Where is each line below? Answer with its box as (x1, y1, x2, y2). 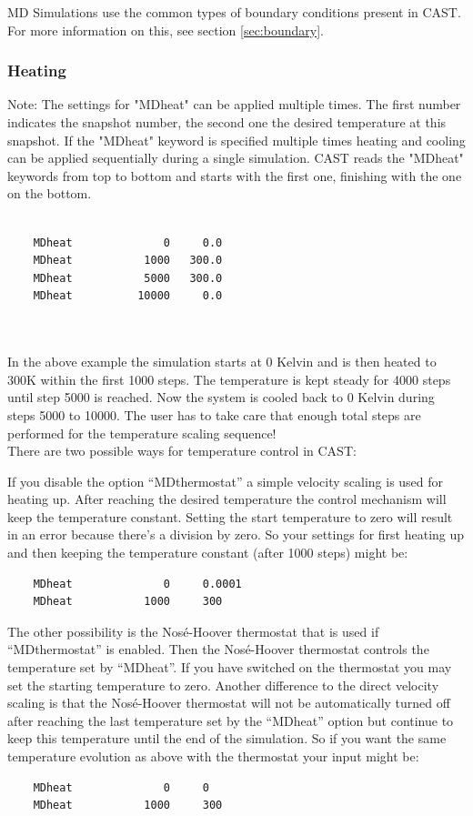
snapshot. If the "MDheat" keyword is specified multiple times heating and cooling (7, 130, 466, 149)
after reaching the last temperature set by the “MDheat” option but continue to (7, 710, 454, 730)
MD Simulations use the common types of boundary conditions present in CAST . (7, 3, 461, 21)
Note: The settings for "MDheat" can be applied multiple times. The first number (7, 95, 461, 114)
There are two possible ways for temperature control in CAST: (7, 441, 357, 460)
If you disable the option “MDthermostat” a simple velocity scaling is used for (7, 471, 444, 490)
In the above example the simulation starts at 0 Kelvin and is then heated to (7, 352, 437, 371)
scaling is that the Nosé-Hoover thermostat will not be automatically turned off (7, 693, 450, 712)
